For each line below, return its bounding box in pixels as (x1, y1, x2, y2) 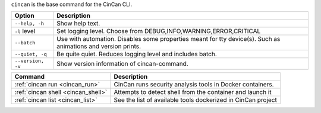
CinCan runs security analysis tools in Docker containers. (114, 80, 274, 89)
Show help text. (56, 20, 100, 28)
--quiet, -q (14, 51, 47, 57)
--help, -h (14, 20, 45, 27)
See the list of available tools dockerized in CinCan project (114, 96, 278, 104)
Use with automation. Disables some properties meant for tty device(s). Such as (56, 35, 281, 43)
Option (14, 12, 35, 20)
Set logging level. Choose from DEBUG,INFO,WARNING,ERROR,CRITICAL (56, 27, 261, 35)
